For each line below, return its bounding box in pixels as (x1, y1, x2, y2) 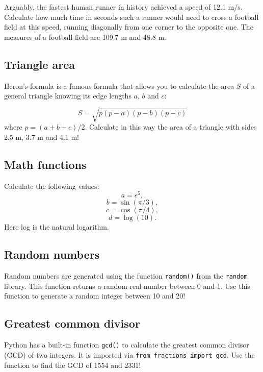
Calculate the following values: (4, 180, 99, 191)
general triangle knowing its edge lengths (4, 90, 131, 101)
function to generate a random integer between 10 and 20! (4, 290, 186, 301)
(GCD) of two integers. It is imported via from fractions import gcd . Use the (4, 349, 255, 360)
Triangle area (4, 56, 75, 72)
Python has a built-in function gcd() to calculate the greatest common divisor (4, 339, 249, 350)
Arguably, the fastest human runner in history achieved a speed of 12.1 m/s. (4, 2, 243, 12)
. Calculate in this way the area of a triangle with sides (85, 121, 257, 132)
